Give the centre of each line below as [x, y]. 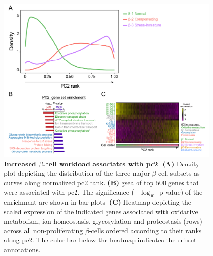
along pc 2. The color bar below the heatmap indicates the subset [100, 240]
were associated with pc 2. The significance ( [69, 192]
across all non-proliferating [44, 230]
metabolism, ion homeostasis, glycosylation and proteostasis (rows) [103, 221]
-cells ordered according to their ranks [145, 230]
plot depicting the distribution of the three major [77, 173]
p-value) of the [181, 192]
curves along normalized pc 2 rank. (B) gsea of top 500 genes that [101, 182]
